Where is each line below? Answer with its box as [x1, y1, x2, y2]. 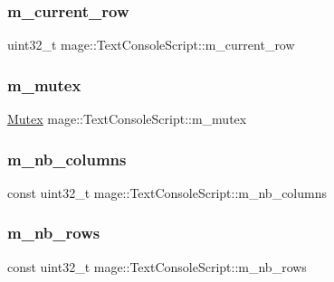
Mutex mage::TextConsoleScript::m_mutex [7, 109, 247, 128]
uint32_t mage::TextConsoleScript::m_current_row [7, 35, 295, 54]
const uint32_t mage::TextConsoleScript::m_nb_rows [7, 257, 307, 276]
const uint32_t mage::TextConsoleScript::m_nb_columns [7, 183, 328, 202]
